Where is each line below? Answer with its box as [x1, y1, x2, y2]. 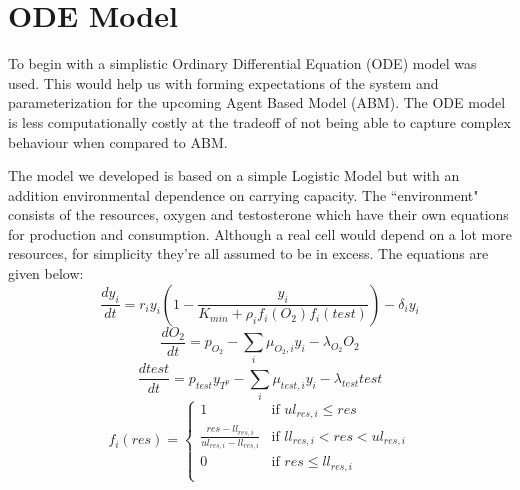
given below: [8, 263, 84, 284]
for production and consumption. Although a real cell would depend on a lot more [8, 223, 512, 244]
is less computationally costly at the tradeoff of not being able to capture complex [8, 111, 511, 132]
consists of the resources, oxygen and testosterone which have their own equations [8, 204, 509, 225]
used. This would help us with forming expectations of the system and [8, 72, 439, 93]
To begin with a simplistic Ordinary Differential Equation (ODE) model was [8, 53, 477, 74]
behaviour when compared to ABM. [8, 131, 228, 152]
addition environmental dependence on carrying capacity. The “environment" [8, 184, 479, 205]
